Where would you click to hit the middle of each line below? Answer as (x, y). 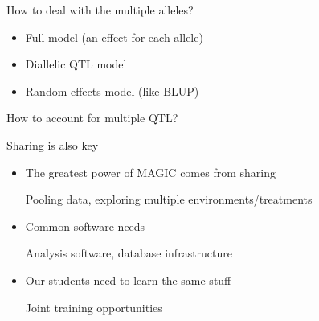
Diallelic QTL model (76, 64)
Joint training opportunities (94, 307)
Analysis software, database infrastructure (129, 253)
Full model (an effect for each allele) (114, 37)
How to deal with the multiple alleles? (100, 10)
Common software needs (85, 226)
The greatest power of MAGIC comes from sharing (150, 172)
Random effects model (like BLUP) (112, 91)
